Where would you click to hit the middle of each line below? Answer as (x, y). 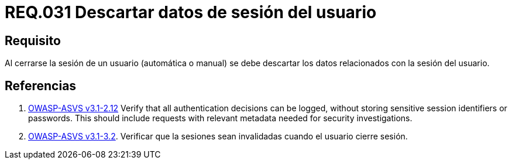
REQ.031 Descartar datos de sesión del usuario (191, 12)
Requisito (33, 40)
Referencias (41, 86)
